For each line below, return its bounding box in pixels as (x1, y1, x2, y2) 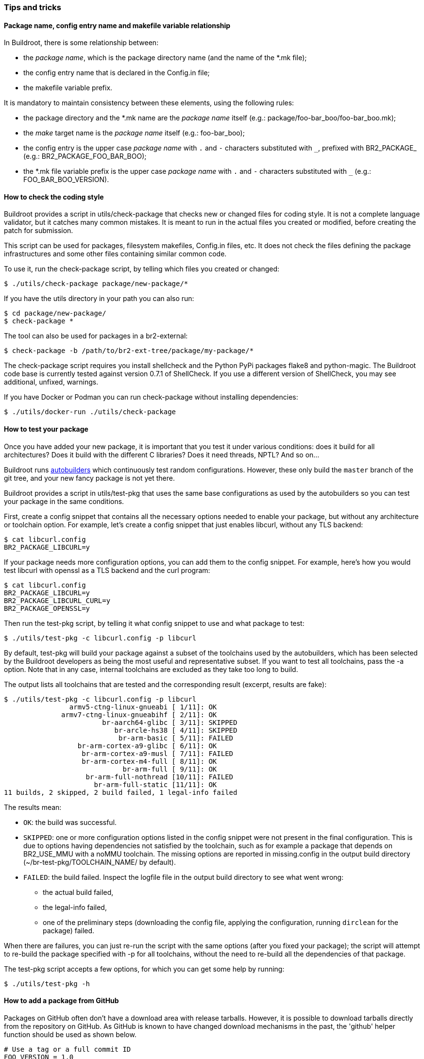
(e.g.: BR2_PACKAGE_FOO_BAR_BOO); (23, 152, 147, 161)
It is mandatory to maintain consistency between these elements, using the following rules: (4, 99, 294, 107)
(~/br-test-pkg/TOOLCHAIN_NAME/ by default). (23, 857, 176, 866)
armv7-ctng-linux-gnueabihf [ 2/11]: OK (61, 710, 217, 719)
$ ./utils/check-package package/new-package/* (4, 280, 188, 288)
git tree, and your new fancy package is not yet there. (4, 473, 175, 482)
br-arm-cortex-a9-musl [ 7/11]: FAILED (82, 749, 234, 757)
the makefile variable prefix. (23, 84, 113, 92)
